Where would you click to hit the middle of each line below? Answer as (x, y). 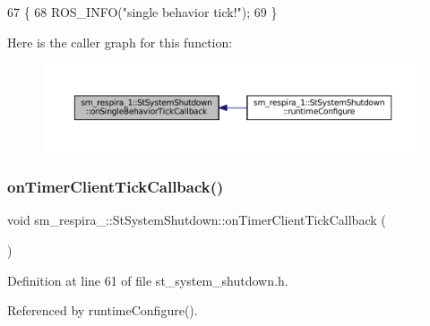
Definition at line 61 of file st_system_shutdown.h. (148, 280)
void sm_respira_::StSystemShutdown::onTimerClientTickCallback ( (197, 220)
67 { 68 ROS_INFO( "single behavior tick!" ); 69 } (142, 12)
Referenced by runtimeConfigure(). (103, 310)
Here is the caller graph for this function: (120, 42)
